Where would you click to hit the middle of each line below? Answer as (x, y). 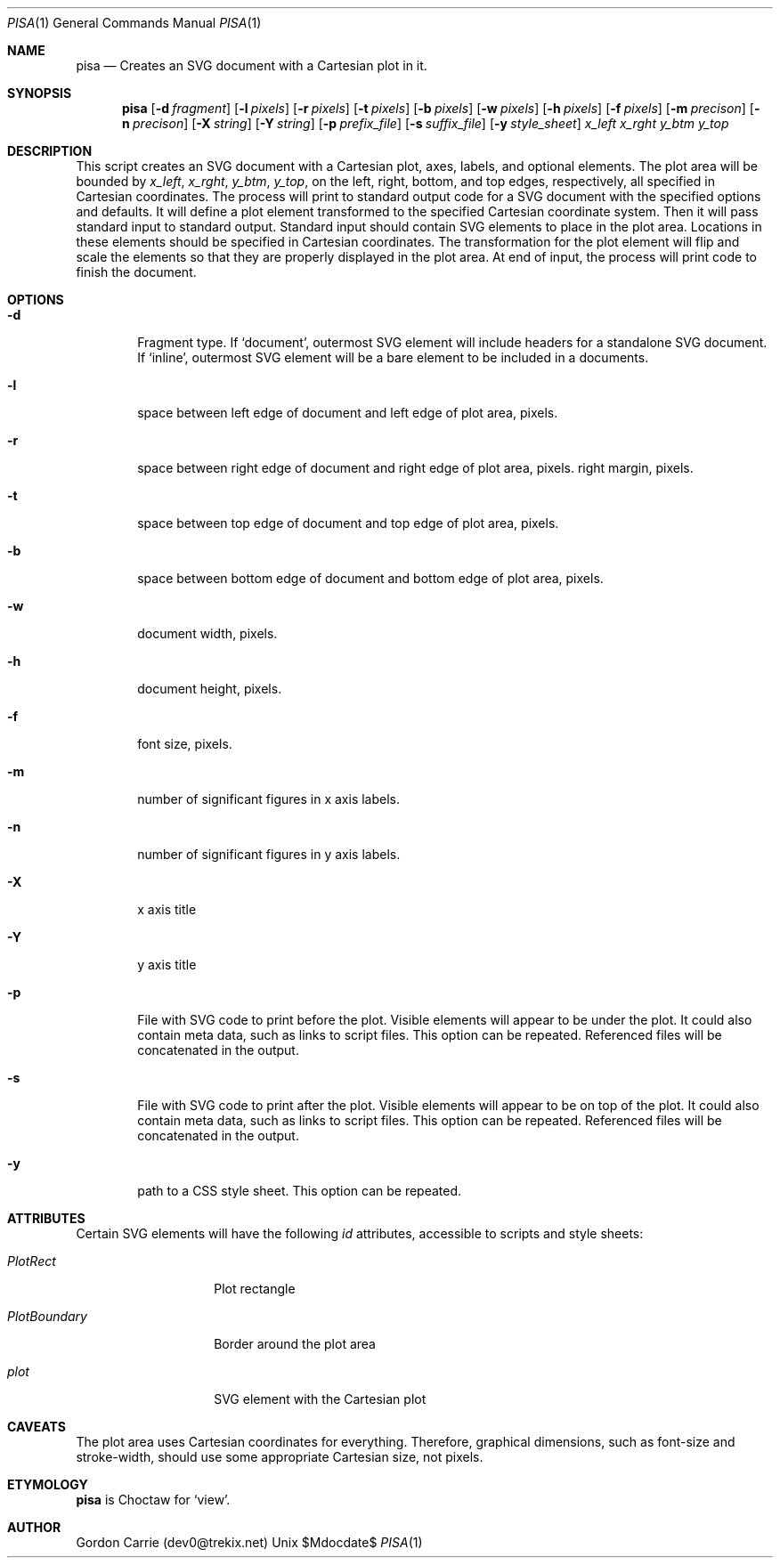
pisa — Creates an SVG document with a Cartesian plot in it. (252, 65)
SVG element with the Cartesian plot (320, 1399)
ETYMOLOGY (48, 1484)
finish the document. (136, 272)
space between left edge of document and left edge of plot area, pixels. (348, 413)
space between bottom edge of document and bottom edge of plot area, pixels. (370, 578)
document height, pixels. (210, 689)
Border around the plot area (295, 1344)
